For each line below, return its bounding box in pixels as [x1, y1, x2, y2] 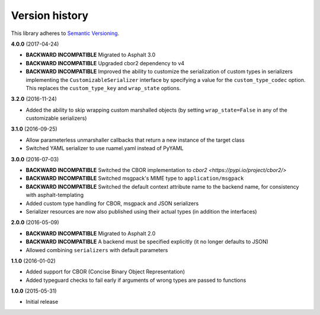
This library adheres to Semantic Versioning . [11, 30, 120, 37]
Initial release [25, 298, 59, 306]
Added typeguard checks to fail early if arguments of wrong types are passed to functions [25, 276, 247, 284]
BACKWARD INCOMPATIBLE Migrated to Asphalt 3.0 [25, 51, 156, 59]
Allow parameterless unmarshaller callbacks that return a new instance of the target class [25, 136, 245, 144]
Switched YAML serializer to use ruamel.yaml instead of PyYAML [25, 145, 184, 152]
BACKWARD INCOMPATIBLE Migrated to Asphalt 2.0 [25, 230, 156, 237]
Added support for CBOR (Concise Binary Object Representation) [25, 268, 185, 275]
